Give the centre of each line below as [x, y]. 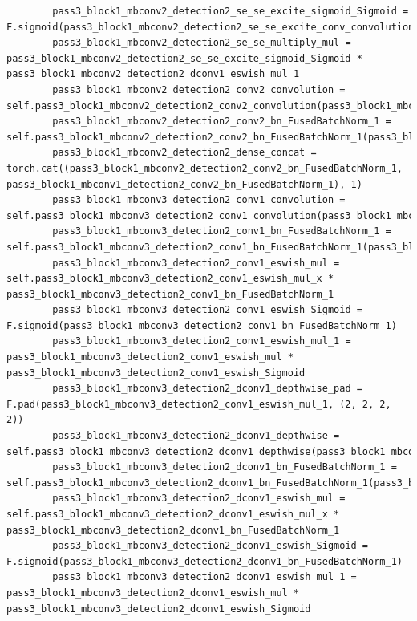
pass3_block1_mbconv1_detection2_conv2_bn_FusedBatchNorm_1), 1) [184, 184]
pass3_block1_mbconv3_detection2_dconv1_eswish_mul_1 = [204, 577]
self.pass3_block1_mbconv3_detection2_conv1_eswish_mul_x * [170, 279]
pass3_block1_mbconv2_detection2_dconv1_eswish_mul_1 [153, 74]
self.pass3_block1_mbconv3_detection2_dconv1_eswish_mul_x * [173, 514]
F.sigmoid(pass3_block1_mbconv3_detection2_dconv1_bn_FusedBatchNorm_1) [204, 561]
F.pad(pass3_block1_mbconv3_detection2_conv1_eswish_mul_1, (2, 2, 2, [199, 404]
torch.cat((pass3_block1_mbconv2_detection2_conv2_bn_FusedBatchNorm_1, [204, 168]
